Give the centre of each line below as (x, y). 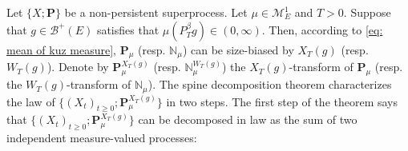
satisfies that (128, 29)
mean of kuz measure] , (62, 49)
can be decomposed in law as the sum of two (248, 119)
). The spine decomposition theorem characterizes (270, 84)
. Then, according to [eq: (322, 29)
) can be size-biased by (238, 49)
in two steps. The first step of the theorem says (282, 101)
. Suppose (367, 12)
